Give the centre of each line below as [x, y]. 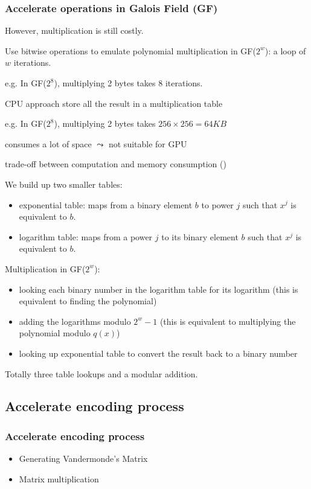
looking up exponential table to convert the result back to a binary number [158, 353]
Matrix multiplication [59, 478]
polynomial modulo [55, 333]
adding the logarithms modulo [75, 321]
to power [217, 204]
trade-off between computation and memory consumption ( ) [116, 164]
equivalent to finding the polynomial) [88, 301]
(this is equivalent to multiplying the [228, 321]
